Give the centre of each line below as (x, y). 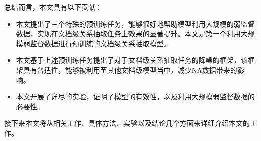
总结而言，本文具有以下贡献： (53, 7)
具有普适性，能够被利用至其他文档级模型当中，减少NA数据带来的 (130, 70)
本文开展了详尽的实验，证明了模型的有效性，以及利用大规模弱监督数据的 (135, 97)
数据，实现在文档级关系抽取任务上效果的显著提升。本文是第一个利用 (128, 34)
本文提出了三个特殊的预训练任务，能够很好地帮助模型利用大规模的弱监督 (135, 24)
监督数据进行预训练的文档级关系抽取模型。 (100, 43)
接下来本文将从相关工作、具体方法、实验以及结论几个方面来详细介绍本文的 (127, 123)
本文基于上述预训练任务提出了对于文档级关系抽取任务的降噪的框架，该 (132, 60)
